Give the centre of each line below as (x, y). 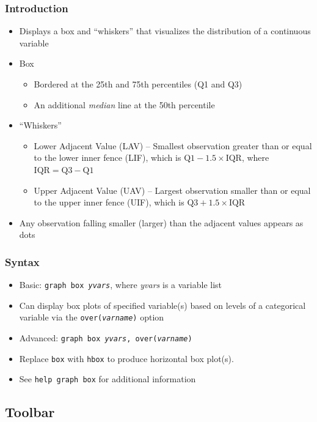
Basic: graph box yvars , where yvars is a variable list (121, 285)
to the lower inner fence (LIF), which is (107, 157)
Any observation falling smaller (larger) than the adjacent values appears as (161, 222)
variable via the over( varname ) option (92, 317)
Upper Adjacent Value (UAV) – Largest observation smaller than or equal (172, 190)
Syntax (22, 261)
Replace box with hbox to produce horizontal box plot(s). (126, 358)
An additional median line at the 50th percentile (124, 104)
